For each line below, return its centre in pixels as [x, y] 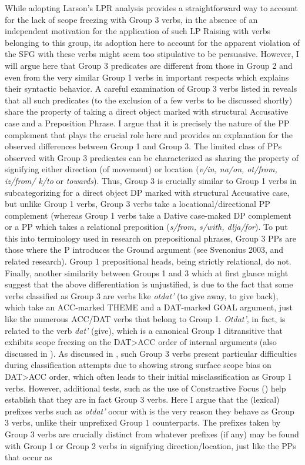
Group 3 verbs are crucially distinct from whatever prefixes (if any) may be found [152, 434]
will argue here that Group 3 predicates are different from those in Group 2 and [149, 65]
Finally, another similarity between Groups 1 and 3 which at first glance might [147, 272]
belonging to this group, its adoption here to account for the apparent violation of [152, 42]
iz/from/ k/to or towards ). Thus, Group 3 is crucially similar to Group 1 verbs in [151, 180]
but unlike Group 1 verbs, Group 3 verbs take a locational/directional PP [138, 204]
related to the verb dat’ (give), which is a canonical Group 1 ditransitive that [144, 330]
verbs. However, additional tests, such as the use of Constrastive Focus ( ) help [145, 388]
